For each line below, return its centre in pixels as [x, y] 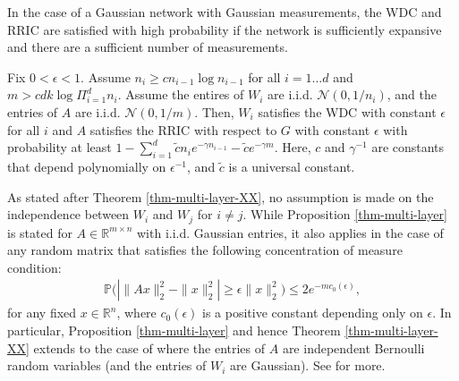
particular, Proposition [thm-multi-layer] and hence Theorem [174, 330]
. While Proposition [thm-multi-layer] [345, 214]
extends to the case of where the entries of [149, 347]
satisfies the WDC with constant [347, 111]
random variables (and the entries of [107, 365]
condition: [34, 267]
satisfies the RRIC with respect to [183, 129]
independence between [68, 214]
